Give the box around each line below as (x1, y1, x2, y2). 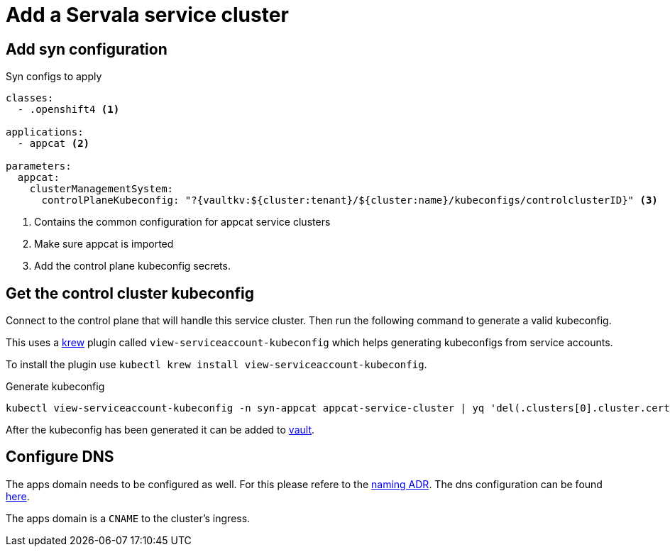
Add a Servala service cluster (6, 3, 289, 27)
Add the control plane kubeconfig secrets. (34, 260, 231, 272)
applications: (6, 126, 84, 138)
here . (6, 490, 30, 502)
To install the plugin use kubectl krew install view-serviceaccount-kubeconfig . (6, 358, 427, 371)
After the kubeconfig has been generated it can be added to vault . (6, 424, 315, 436)
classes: (6, 92, 54, 104)
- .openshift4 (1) (17, 104, 120, 116)
